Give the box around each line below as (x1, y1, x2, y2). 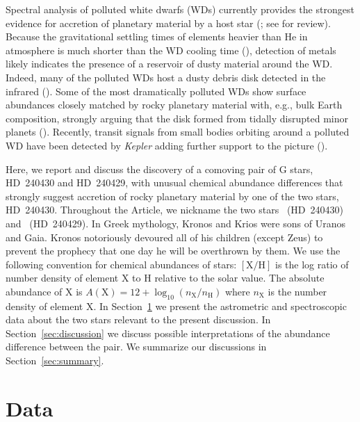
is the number (268, 284, 327, 298)
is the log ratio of (275, 257, 349, 271)
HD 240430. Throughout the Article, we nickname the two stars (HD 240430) (6, 202, 343, 217)
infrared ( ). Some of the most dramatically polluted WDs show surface (6, 83, 306, 98)
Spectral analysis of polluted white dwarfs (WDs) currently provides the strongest (6, 2, 354, 16)
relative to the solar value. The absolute (154, 270, 325, 285)
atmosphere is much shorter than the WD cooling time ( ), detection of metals (6, 42, 336, 57)
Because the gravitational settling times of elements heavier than (6, 29, 281, 44)
